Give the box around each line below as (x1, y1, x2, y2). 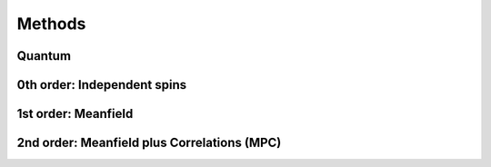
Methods (16, 14, 86, 34)
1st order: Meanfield (16, 106, 134, 122)
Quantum (16, 48, 72, 64)
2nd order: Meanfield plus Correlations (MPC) (16, 135, 282, 151)
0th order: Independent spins (16, 77, 187, 93)
